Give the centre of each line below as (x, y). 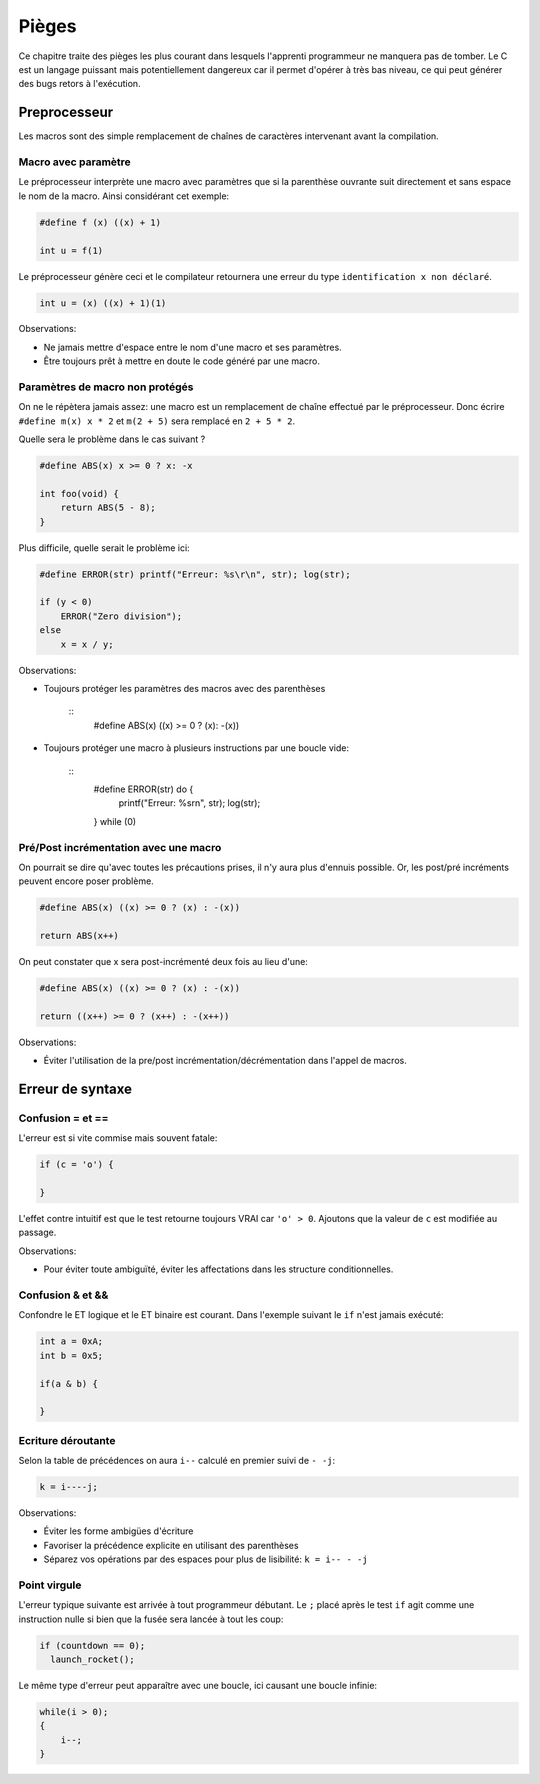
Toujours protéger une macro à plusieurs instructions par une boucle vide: (196, 748)
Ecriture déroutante (67, 1440)
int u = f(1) (71, 250)
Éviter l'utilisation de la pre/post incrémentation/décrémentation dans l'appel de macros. (225, 1061)
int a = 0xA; (71, 1341)
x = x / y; (87, 644)
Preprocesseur (66, 112)
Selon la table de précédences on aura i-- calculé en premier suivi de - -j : (177, 1461)
